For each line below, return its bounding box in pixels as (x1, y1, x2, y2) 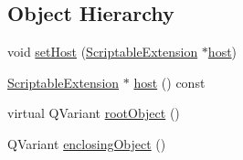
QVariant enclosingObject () (7, 133, 166, 153)
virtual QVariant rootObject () (7, 103, 180, 123)
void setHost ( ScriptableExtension (7, 42, 198, 61)
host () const (133, 72, 206, 91)
